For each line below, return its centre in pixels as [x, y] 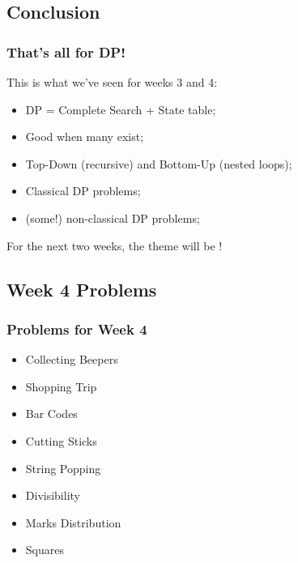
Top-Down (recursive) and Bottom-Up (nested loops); [159, 163]
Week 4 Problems [82, 289]
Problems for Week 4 [77, 328]
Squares [45, 550]
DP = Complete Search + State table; [121, 109]
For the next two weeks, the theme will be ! [115, 245]
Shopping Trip [61, 386]
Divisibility [53, 495]
